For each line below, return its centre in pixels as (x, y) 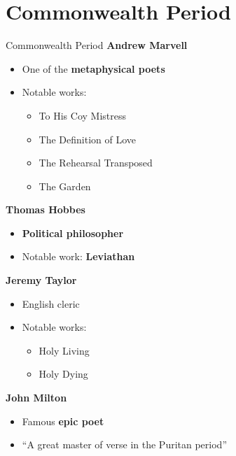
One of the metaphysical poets (93, 68)
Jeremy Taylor (41, 280)
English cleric (51, 303)
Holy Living (64, 350)
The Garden (65, 186)
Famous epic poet (63, 421)
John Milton (36, 398)
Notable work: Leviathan (78, 256)
